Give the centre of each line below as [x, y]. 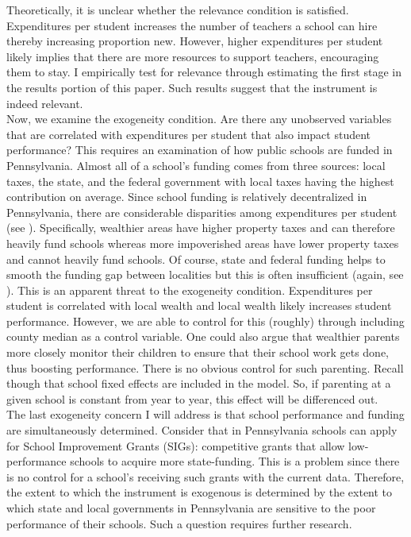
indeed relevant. [45, 103]
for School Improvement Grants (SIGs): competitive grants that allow [176, 445]
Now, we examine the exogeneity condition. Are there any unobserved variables [199, 119]
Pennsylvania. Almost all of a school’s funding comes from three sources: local [196, 165]
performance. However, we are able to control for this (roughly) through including [205, 321]
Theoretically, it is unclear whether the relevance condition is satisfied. [178, 10]
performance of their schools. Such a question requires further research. [179, 523]
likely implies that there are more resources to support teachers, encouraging [193, 56]
